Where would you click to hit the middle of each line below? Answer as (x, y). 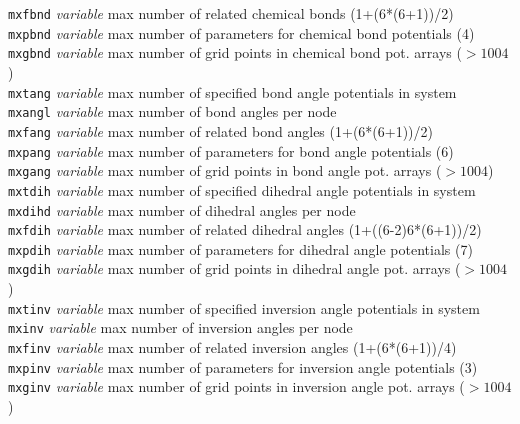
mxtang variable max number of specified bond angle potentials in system (232, 91)
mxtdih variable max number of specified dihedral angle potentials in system (242, 189)
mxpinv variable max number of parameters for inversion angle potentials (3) (243, 366)
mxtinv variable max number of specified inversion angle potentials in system (244, 307)
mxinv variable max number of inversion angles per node (180, 327)
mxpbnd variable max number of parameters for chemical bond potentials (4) (241, 32)
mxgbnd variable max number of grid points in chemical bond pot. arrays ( (235, 52)
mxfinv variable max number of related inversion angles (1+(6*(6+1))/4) (232, 347)
